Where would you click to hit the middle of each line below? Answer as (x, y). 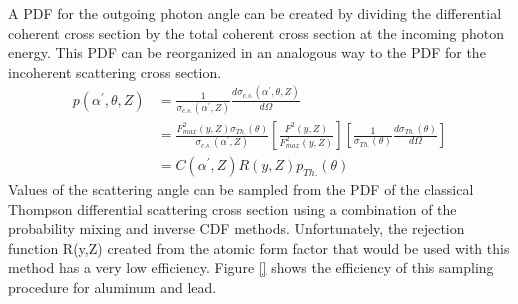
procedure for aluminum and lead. (112, 287)
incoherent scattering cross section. (115, 71)
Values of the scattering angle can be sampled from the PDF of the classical (241, 189)
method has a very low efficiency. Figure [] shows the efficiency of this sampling (251, 267)
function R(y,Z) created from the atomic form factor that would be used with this (259, 247)
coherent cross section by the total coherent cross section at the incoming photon (256, 32)
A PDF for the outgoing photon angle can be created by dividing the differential (255, 13)
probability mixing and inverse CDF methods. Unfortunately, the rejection (236, 228)
